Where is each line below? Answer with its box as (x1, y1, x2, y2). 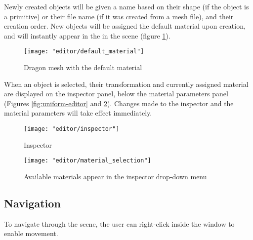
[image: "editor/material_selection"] (24, 157, 151, 164)
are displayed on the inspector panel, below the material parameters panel (4, 88, 228, 99)
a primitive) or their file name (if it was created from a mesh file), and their (4, 11, 234, 21)
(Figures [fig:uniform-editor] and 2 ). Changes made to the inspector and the (4, 98, 234, 108)
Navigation (4, 195, 61, 210)
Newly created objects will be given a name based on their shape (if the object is (4, 1, 249, 11)
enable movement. (4, 228, 58, 239)
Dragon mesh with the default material (24, 62, 142, 73)
